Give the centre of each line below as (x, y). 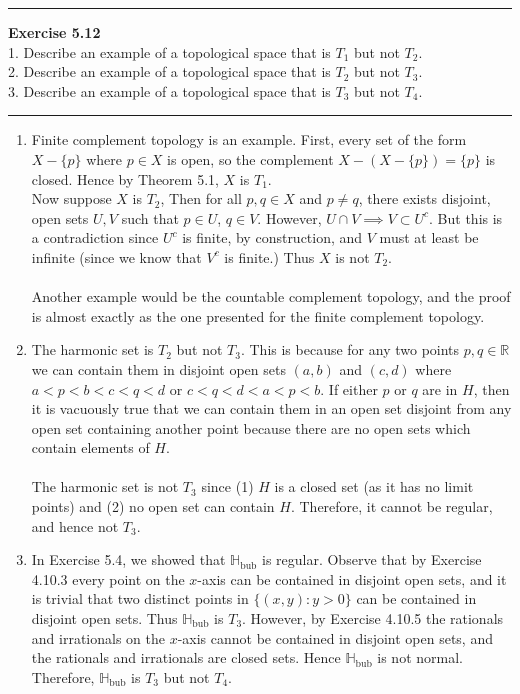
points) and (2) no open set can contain (153, 506)
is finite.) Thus (269, 256)
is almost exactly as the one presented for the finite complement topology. (258, 315)
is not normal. (420, 657)
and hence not (75, 525)
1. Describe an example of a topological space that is (169, 51)
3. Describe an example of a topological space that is (169, 90)
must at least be (429, 237)
